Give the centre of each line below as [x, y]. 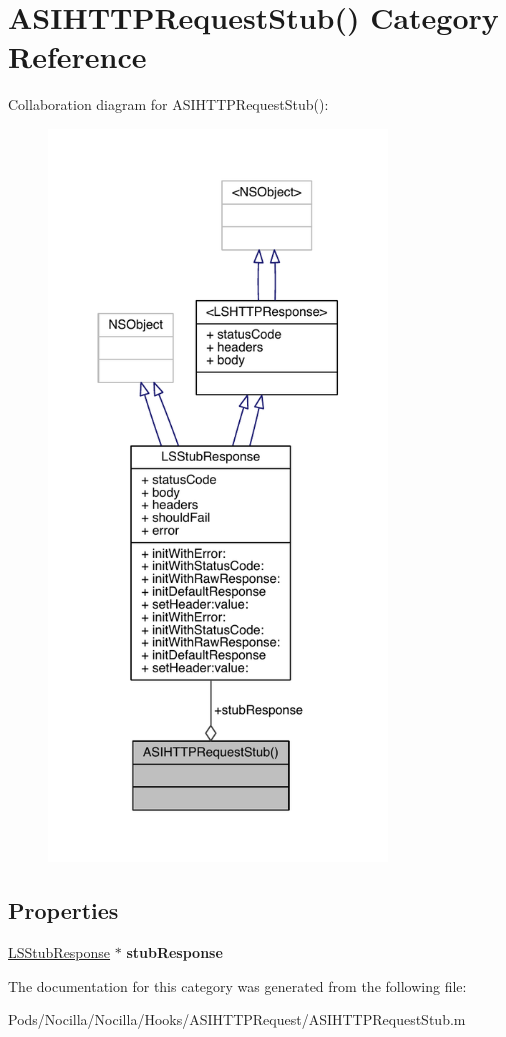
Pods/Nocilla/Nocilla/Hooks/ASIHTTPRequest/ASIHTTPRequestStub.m [237, 1019]
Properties [63, 910]
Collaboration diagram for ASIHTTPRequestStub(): [168, 104]
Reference [77, 56]
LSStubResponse [59, 952]
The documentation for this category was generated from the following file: [237, 985]
